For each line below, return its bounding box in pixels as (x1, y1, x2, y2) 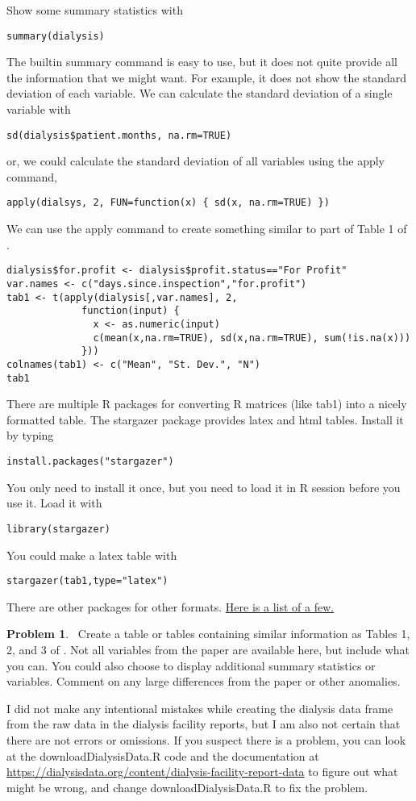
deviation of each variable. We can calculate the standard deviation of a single (6, 85, 393, 102)
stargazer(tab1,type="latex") (6, 575, 168, 587)
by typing (6, 427, 54, 444)
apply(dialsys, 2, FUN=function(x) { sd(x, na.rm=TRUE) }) (6, 197, 330, 209)
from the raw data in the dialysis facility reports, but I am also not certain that (6, 715, 401, 732)
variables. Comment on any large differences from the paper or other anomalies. (6, 673, 401, 690)
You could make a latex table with (6, 546, 177, 563)
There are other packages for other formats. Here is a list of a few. (6, 598, 335, 615)
